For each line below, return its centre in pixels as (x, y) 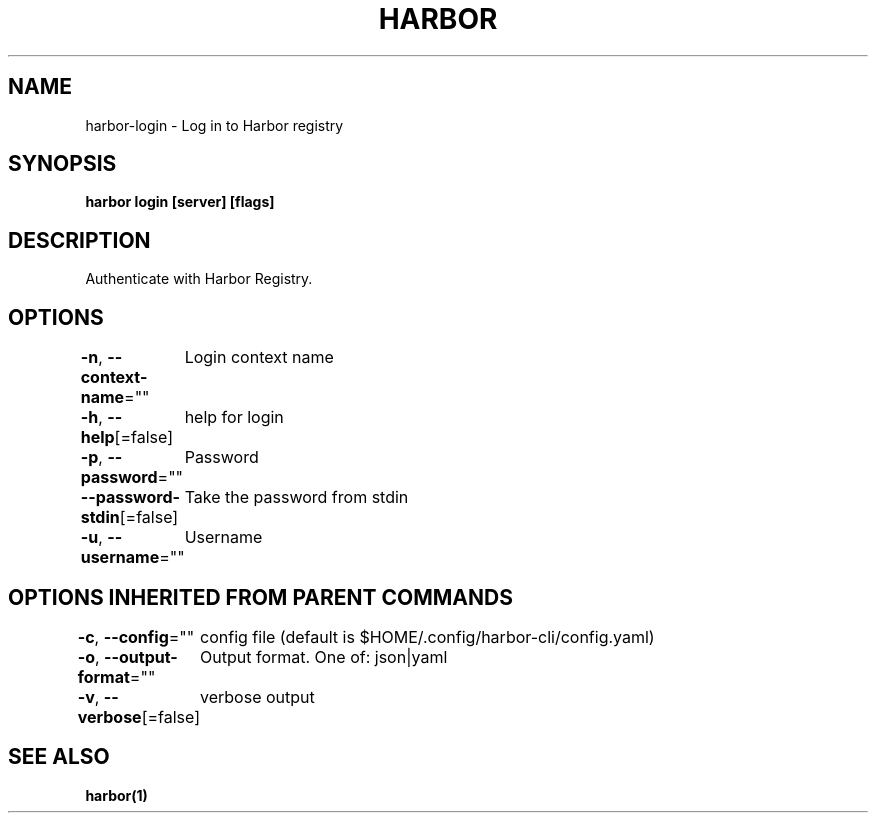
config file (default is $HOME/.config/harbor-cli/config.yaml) (427, 636)
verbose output (257, 696)
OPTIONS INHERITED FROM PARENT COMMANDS (260, 597)
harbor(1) (116, 795)
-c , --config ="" (136, 636)
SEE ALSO (59, 757)
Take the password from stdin (296, 497)
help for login (234, 417)
